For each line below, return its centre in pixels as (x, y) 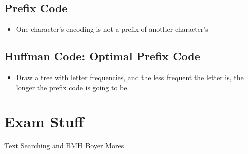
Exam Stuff (44, 122)
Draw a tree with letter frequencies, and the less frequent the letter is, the (130, 77)
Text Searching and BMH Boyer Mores (64, 146)
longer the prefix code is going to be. (72, 87)
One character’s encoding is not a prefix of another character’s (112, 29)
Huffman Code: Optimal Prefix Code (102, 56)
